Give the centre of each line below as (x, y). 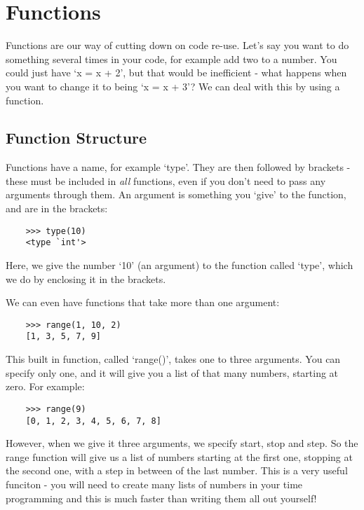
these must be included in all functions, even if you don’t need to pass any (166, 180)
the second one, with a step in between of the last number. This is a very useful (177, 470)
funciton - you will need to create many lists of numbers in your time (154, 484)
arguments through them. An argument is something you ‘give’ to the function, (176, 194)
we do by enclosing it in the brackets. (86, 278)
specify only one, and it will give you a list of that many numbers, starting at (172, 372)
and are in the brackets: (57, 208)
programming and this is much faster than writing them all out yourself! (161, 498)
